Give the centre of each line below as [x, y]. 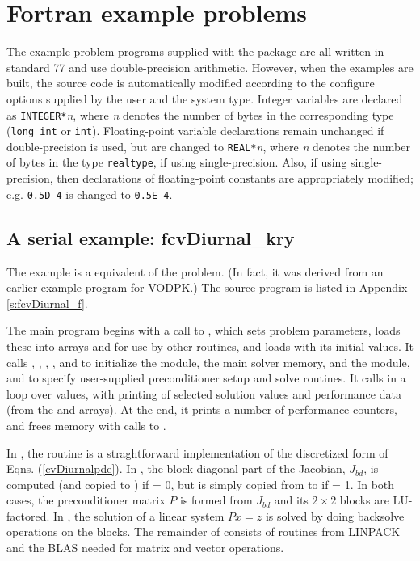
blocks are [364, 500]
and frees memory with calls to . [86, 425]
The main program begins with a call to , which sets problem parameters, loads [204, 330]
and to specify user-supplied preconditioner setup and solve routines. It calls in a [206, 378]
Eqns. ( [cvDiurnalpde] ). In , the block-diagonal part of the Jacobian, [176, 468]
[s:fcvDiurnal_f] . [47, 303]
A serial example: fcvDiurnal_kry [151, 237]
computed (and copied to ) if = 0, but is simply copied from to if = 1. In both [201, 484]
